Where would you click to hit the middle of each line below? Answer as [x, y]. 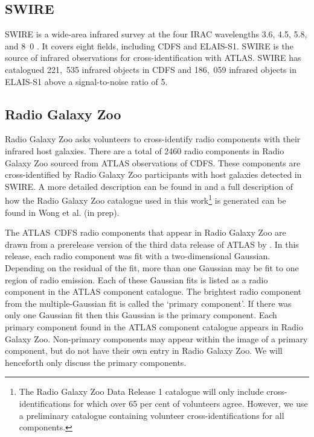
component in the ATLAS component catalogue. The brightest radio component [153, 291]
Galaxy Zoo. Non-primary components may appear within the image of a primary [156, 338]
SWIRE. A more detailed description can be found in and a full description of [149, 186]
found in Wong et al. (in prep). [62, 212]
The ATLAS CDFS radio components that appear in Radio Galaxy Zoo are [146, 232]
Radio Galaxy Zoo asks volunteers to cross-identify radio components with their [153, 139]
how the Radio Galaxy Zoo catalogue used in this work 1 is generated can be [146, 199]
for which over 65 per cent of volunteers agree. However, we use [191, 403]
